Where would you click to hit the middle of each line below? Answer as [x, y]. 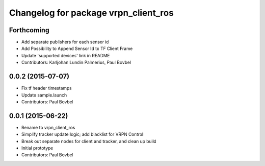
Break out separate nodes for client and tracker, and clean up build [89, 141]
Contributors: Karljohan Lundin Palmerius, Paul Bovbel [76, 62]
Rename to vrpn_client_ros [48, 127]
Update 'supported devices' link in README [66, 55]
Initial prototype [37, 148]
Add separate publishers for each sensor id [65, 42]
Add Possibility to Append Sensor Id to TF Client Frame [77, 48]
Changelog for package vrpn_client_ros [91, 13]
